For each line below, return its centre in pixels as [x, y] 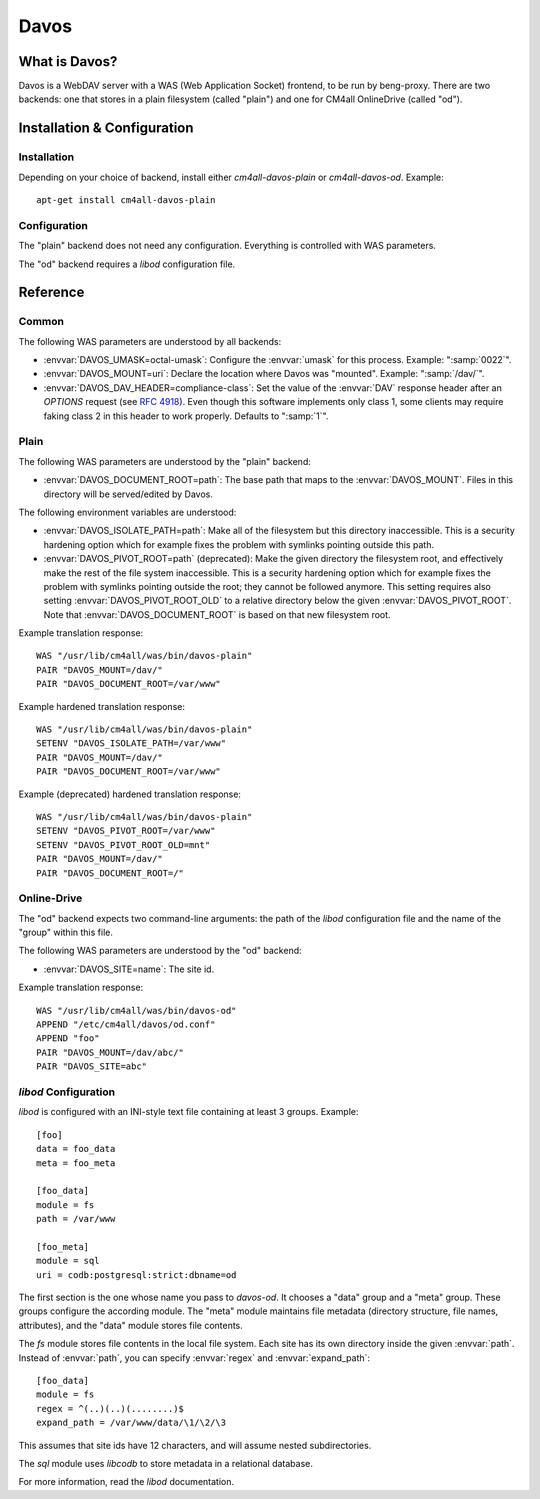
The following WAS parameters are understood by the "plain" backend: [165, 461]
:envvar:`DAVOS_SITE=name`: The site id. [129, 969]
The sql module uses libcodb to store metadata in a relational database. [166, 1463]
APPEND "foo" [68, 1038]
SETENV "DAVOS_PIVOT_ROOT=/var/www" [126, 831]
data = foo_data [76, 1149]
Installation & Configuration [106, 128]
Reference [51, 292]
